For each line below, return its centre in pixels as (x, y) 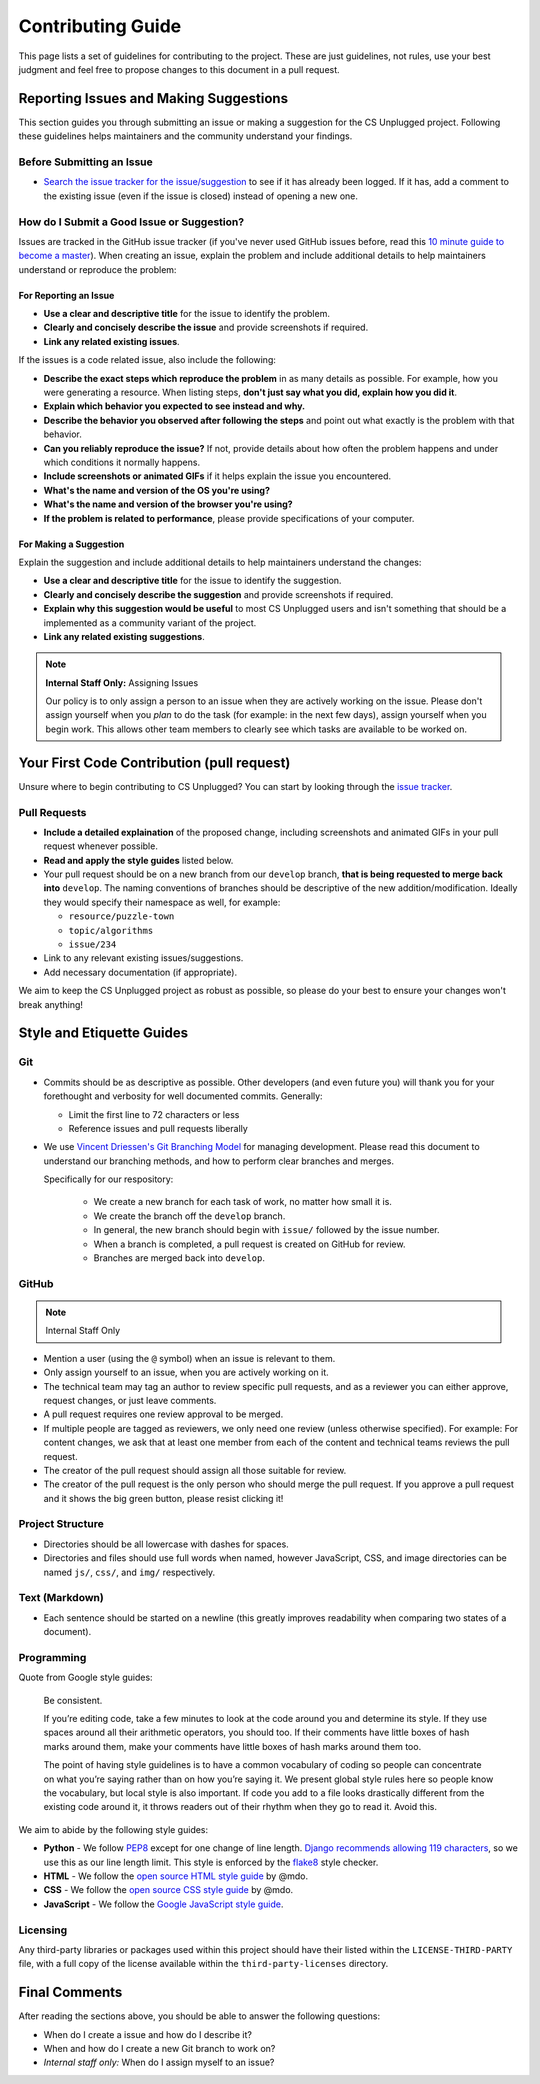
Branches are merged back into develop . (179, 1258)
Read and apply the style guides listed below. (138, 860)
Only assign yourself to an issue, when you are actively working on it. (186, 1372)
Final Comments (70, 1992)
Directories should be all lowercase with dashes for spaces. (166, 1544)
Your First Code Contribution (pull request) (154, 762)
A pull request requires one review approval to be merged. (163, 1414)
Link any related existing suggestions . (124, 636)
